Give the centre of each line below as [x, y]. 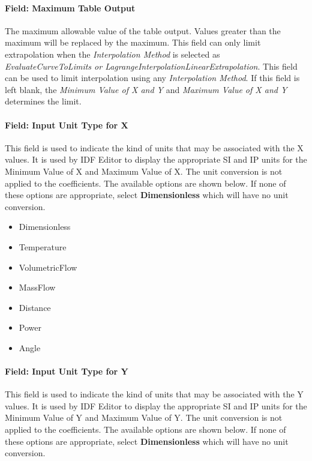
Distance [35, 307]
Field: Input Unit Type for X [67, 125]
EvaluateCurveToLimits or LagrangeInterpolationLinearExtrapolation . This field [151, 66]
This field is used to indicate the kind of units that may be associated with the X [154, 147]
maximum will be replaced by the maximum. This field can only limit [133, 42]
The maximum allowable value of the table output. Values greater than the [143, 30]
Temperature [43, 246]
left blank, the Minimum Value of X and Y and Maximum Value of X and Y [146, 89]
